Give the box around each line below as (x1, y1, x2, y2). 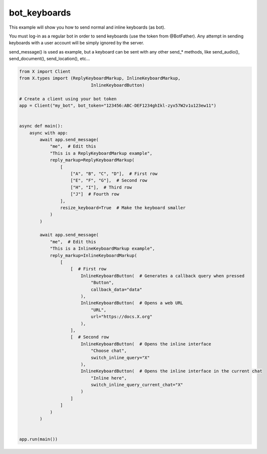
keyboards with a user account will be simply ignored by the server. (9, 40, 144, 46)
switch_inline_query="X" (90, 355, 150, 360)
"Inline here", (90, 375, 127, 381)
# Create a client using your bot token (19, 96, 117, 102)
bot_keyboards (9, 7, 71, 18)
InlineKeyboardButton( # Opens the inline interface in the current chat (80, 368, 263, 374)
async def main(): (19, 123, 63, 129)
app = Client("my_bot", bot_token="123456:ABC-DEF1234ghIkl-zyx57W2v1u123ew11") (19, 103, 217, 109)
